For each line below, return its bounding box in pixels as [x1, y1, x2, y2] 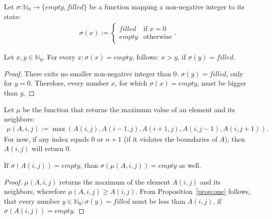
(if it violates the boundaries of [123, 133, 217, 144]
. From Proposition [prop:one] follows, [135, 186, 251, 196]
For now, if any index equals [4, 133, 89, 144]
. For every [43, 52, 76, 62]
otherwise [143, 33, 172, 41]
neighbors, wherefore [4, 186, 66, 196]
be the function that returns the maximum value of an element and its [23, 104, 235, 114]
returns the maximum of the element [59, 176, 170, 187]
